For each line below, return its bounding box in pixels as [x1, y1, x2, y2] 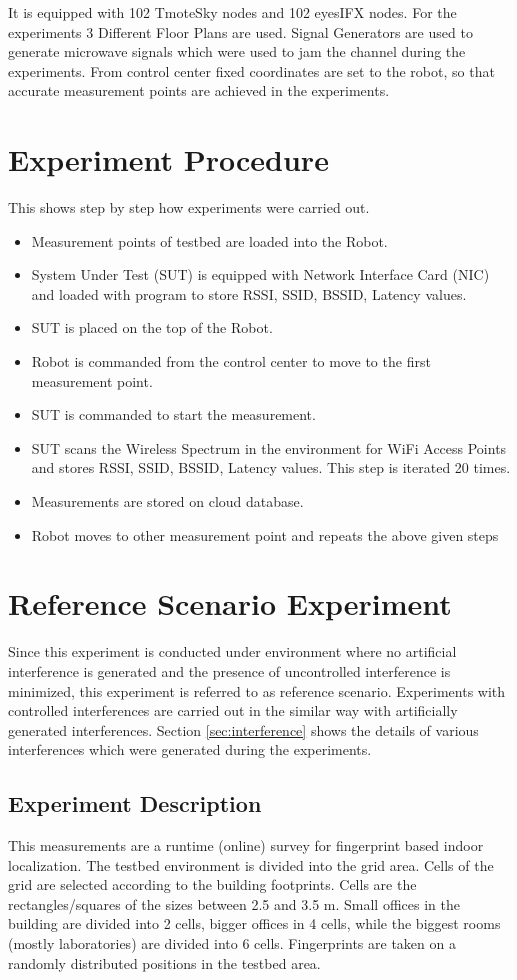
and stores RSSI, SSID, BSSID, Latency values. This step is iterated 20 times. [31, 457, 511, 478]
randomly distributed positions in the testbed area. [8, 952, 321, 973]
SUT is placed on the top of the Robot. [31, 317, 273, 338]
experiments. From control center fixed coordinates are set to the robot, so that [8, 60, 495, 81]
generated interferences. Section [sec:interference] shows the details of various [8, 719, 479, 740]
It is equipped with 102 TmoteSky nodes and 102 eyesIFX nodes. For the [8, 2, 457, 22]
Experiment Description [8, 788, 262, 819]
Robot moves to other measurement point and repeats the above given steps [31, 524, 499, 545]
